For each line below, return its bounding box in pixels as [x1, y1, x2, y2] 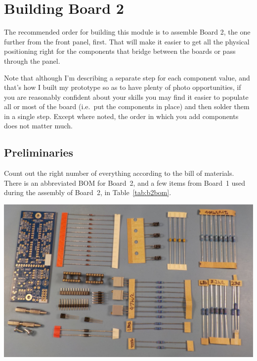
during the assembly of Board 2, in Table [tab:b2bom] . [4, 187, 171, 198]
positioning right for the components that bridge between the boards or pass [4, 46, 236, 56]
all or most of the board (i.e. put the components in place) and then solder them [4, 101, 250, 112]
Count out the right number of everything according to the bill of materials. [4, 168, 234, 178]
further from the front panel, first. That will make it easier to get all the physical [4, 36, 250, 46]
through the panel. [4, 55, 60, 66]
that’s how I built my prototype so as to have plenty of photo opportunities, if [4, 82, 241, 92]
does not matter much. [4, 120, 73, 131]
